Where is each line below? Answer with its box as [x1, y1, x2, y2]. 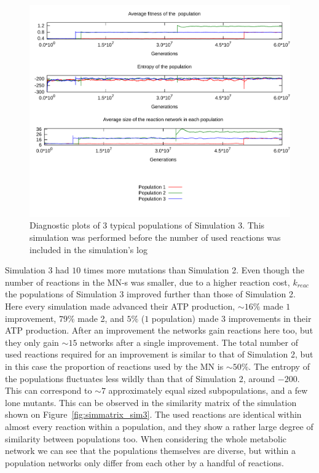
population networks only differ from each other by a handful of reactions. [5, 456, 284, 469]
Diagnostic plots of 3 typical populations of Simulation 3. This [30, 219, 265, 232]
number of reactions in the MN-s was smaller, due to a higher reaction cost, [5, 275, 290, 288]
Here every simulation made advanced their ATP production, [5, 299, 235, 312]
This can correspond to [5, 384, 92, 397]
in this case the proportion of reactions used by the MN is [5, 359, 224, 372]
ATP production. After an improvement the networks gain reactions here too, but [5, 324, 313, 337]
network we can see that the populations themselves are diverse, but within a [5, 444, 296, 457]
